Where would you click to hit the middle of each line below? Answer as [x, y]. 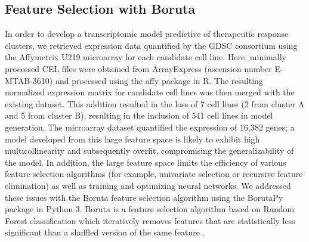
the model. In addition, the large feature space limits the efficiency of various [146, 162]
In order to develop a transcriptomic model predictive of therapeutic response [147, 34]
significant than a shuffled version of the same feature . [105, 232]
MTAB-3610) [29, 80]
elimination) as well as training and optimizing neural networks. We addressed [148, 185]
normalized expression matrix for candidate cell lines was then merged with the [150, 92]
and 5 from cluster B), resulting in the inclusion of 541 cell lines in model [139, 115]
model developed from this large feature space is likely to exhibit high [132, 139]
